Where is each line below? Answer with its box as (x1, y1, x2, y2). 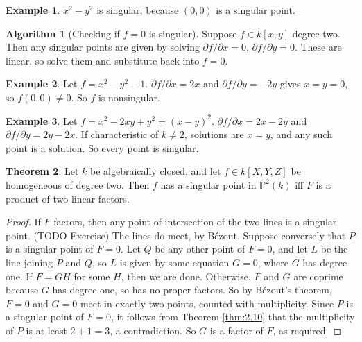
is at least (26, 323, 67, 337)
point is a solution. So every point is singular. (6, 140, 199, 155)
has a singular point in (160, 177, 257, 191)
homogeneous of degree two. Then (6, 177, 150, 191)
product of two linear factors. (6, 191, 130, 205)
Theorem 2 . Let (6, 164, 79, 178)
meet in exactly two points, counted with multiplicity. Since (80, 296, 334, 310)
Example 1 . (6, 3, 60, 17)
